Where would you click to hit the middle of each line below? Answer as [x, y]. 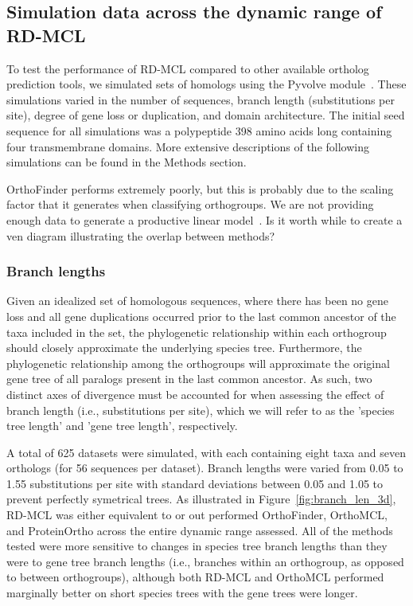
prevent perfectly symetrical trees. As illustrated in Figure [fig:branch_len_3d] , [201, 499]
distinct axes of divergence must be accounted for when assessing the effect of [195, 394]
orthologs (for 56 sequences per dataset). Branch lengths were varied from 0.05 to [205, 468]
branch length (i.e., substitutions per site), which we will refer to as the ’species [201, 410]
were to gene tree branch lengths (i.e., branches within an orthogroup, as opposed [205, 561]
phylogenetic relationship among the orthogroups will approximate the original [198, 363]
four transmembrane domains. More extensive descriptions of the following [188, 146]
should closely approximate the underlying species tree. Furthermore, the [184, 348]
